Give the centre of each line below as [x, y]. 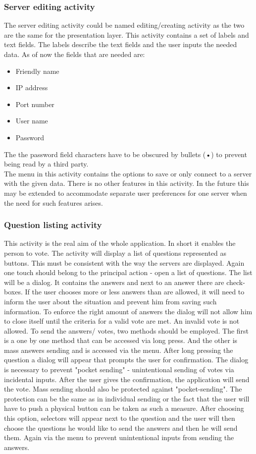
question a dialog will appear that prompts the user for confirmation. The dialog [126, 360]
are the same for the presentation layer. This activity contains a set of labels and [127, 34]
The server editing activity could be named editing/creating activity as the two [124, 25]
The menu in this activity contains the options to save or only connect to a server [128, 173]
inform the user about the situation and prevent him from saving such [110, 301]
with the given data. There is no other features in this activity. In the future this [127, 183]
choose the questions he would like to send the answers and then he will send [121, 427]
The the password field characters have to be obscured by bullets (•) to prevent [126, 154]
